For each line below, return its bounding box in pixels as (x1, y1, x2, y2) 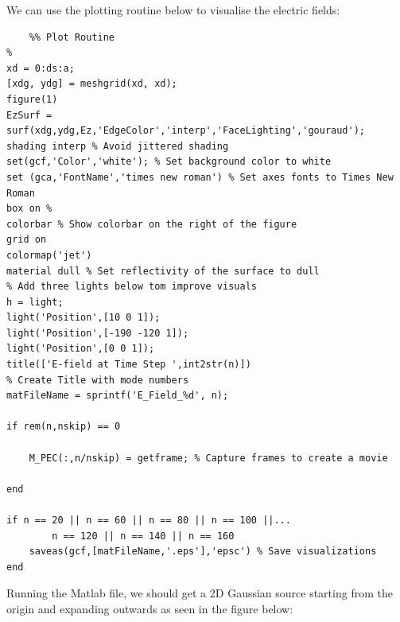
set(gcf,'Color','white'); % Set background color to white (6, 156, 332, 168)
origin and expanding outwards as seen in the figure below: (6, 600, 293, 616)
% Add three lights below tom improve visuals (6, 281, 257, 293)
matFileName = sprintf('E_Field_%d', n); (6, 390, 229, 402)
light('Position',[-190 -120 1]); (6, 327, 189, 339)
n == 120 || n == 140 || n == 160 (52, 530, 235, 542)
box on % (6, 203, 52, 215)
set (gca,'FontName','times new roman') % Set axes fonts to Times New (6, 171, 394, 183)
